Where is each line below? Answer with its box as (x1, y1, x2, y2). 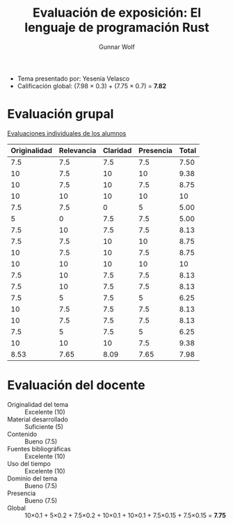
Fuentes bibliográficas (7, 444, 71, 453)
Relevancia (58, 145, 97, 155)
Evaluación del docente (7, 378, 145, 394)
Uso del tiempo (7, 459, 51, 467)
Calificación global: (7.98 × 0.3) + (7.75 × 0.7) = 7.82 (17, 81, 167, 90)
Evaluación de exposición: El (32, 5, 202, 21)
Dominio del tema (7, 474, 58, 483)
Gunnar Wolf (98, 42, 136, 51)
